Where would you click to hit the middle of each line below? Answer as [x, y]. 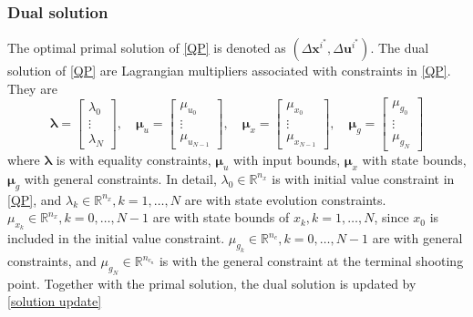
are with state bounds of [221, 217]
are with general [417, 238]
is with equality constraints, [134, 159]
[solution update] [55, 301]
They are [32, 88]
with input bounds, [287, 159]
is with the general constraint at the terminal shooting [311, 261]
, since [391, 217]
